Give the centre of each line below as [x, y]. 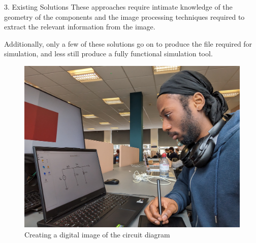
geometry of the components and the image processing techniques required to [124, 16]
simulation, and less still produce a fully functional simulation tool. [108, 54]
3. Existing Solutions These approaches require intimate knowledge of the [118, 7]
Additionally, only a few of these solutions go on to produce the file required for [128, 43]
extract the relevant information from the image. [80, 27]
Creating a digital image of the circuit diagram [97, 234]
